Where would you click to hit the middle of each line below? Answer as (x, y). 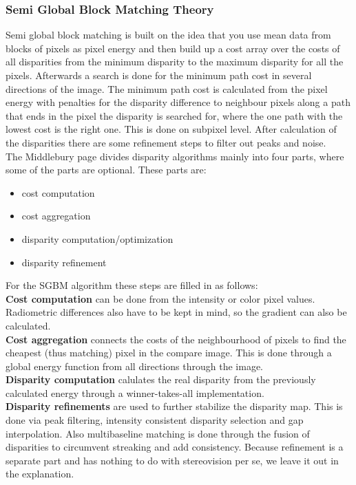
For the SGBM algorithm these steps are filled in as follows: (132, 285)
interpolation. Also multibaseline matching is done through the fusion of (158, 433)
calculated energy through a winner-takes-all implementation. (135, 392)
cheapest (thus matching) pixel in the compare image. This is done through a (169, 353)
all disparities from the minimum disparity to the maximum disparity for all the (175, 62)
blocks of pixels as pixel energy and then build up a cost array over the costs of (173, 48)
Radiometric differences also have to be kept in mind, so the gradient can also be (176, 312)
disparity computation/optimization (97, 238)
